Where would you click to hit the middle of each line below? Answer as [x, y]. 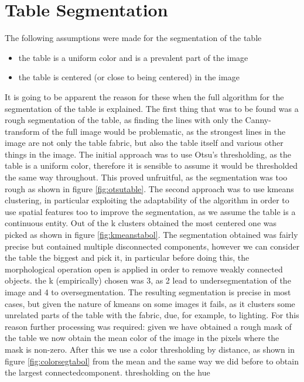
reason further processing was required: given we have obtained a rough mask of [148, 326]
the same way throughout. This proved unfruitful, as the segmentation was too [146, 177]
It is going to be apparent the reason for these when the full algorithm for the [144, 96]
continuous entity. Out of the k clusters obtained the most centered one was [141, 223]
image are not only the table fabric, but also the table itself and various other [144, 143]
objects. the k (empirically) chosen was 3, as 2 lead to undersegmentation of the [148, 280]
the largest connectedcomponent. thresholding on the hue [107, 372]
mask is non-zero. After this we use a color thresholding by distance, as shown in [150, 349]
